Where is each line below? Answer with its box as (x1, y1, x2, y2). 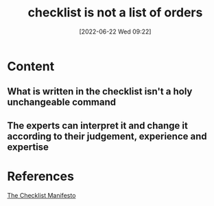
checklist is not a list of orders (27, 5, 203, 21)
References (7, 168, 74, 184)
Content (7, 58, 55, 74)
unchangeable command (7, 96, 117, 108)
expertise (7, 141, 49, 153)
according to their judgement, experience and (7, 130, 207, 142)
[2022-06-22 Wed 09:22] (79, 27, 152, 36)
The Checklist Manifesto (7, 191, 76, 199)
